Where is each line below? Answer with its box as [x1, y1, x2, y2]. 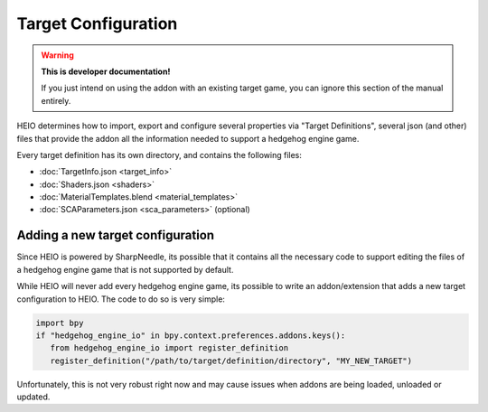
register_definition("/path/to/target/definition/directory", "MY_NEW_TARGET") [50, 355, 413, 366]
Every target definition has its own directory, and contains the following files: [16, 149, 303, 160]
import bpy [35, 317, 84, 328]
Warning [41, 50, 74, 61]
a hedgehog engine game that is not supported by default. [16, 264, 234, 275]
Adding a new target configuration [16, 228, 215, 243]
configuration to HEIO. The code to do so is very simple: [16, 294, 226, 304]
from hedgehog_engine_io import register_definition [50, 343, 289, 353]
